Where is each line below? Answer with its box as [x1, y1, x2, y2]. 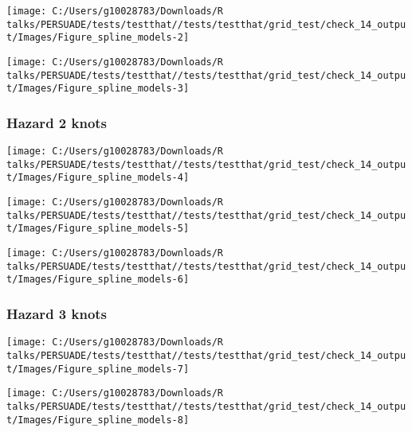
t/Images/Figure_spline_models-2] [6, 32, 190, 44]
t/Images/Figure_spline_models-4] [6, 172, 190, 184]
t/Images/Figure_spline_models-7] [6, 363, 190, 375]
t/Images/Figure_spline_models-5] [6, 223, 190, 235]
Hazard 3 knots [6, 303, 108, 323]
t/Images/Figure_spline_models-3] [6, 83, 190, 95]
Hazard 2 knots [6, 112, 108, 132]
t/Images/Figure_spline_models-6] [6, 274, 190, 286]
